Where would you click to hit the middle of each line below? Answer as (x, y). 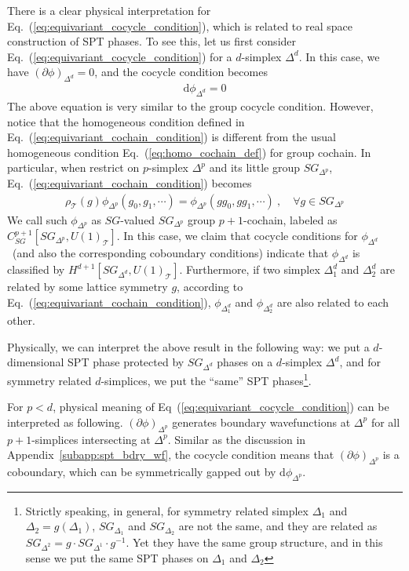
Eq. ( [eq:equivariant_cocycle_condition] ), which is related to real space (180, 25)
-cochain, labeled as (290, 219)
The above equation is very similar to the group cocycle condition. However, (190, 106)
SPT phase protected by (126, 362)
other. (21, 320)
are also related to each (332, 302)
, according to (210, 287)
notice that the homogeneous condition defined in (126, 121)
